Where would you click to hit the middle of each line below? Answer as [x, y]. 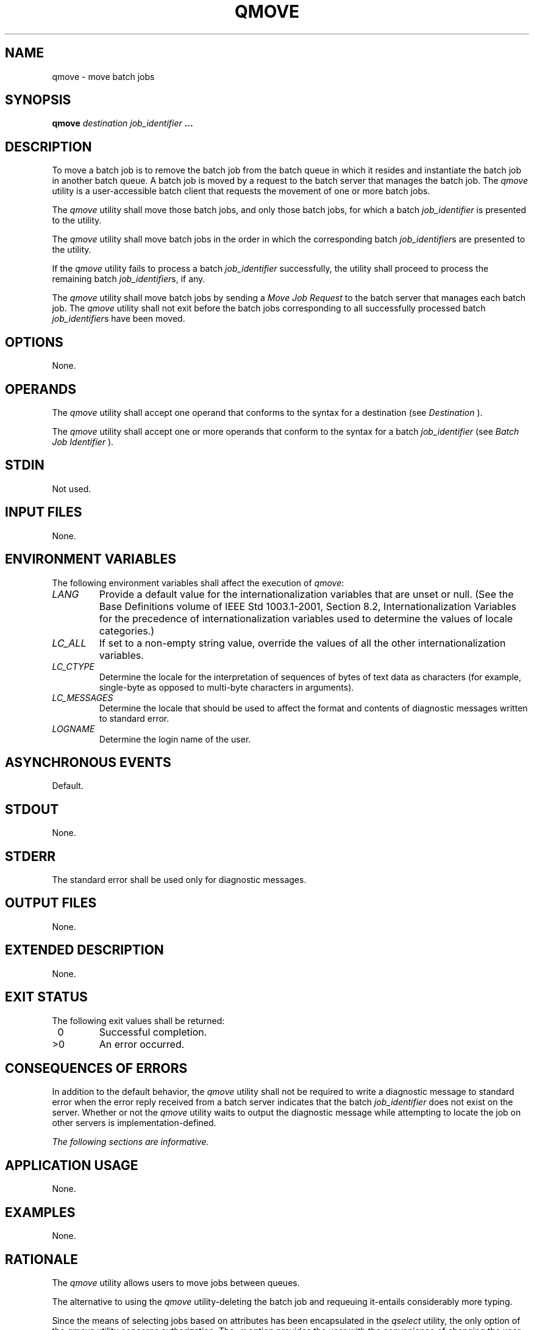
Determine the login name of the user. [175, 739]
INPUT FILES [44, 512]
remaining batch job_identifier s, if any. [129, 279]
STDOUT [32, 809]
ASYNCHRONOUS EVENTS [88, 762]
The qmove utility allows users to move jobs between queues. [176, 1282]
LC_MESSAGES [83, 697]
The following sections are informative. [130, 1142]
